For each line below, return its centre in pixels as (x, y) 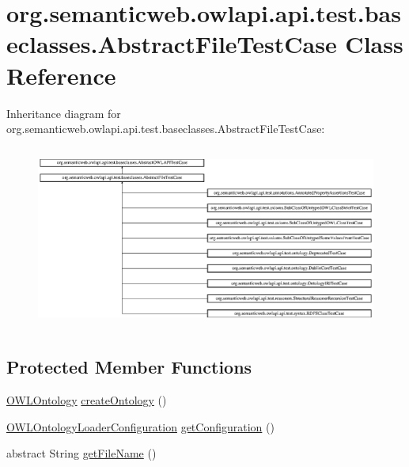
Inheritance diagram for (64, 113)
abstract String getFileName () (81, 453)
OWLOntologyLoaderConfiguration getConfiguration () (140, 426)
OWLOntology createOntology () (87, 400)
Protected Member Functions (129, 367)
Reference (61, 75)
